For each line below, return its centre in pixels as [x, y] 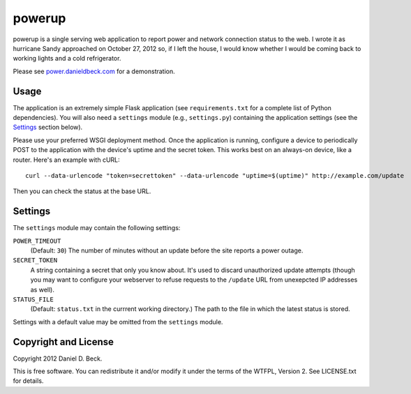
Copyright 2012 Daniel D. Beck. [58, 358]
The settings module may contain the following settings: [97, 228]
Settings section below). [48, 127]
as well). [43, 289]
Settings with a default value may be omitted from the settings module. [118, 321]
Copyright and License [63, 342]
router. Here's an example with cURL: [66, 160]
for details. [28, 381]
